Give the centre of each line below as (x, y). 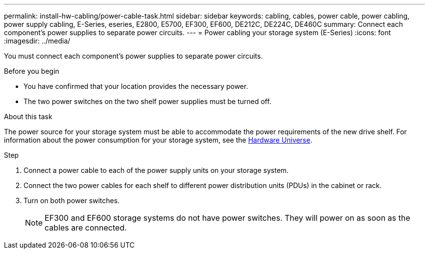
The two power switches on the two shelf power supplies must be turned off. (147, 101)
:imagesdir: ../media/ (37, 41)
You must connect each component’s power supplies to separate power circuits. (133, 56)
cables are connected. (86, 228)
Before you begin (32, 71)
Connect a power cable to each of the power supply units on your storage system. (156, 170)
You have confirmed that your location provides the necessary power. (136, 86)
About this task (28, 116)
